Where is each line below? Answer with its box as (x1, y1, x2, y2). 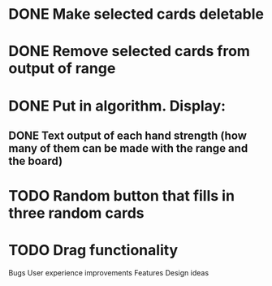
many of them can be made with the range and (8, 141, 248, 155)
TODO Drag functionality (8, 241, 179, 260)
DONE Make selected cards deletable (8, 5, 264, 24)
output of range (8, 59, 116, 78)
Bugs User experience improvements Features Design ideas (8, 268, 209, 278)
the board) (8, 154, 63, 167)
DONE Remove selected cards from (8, 42, 250, 61)
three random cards (8, 204, 145, 223)
